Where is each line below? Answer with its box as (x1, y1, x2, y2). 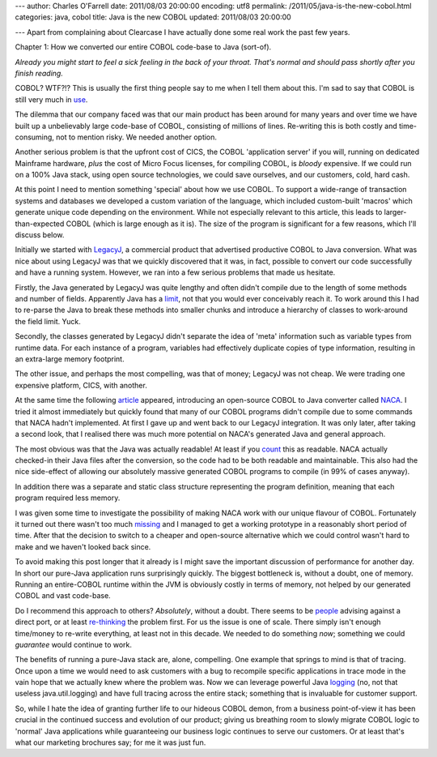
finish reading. (15, 68, 64, 78)
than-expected (15, 219, 65, 229)
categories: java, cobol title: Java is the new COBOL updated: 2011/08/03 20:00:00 (15, 12, 291, 22)
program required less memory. (15, 493, 121, 503)
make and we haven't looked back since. (15, 541, 151, 551)
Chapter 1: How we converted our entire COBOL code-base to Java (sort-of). (15, 42, 272, 52)
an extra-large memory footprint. (15, 353, 125, 364)
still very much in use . (15, 94, 88, 105)
